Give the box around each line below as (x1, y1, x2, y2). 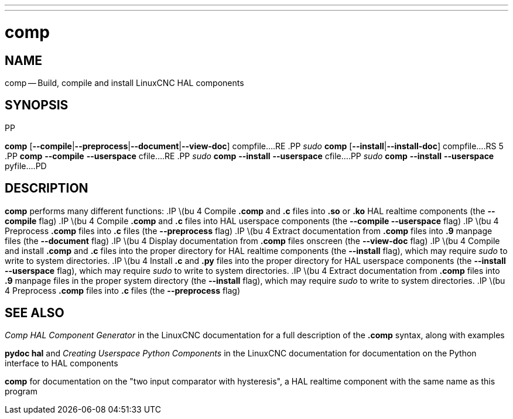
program (5, 386, 37, 397)
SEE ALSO (5, 305, 64, 321)
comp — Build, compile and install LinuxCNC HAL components (5, 77, 244, 88)
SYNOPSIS (5, 98, 69, 113)
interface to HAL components (5, 358, 118, 369)
